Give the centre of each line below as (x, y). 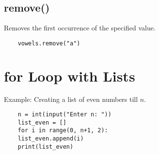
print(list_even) (46, 147)
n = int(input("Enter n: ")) (64, 115)
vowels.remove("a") (49, 43)
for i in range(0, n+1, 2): (63, 131)
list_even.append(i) (51, 139)
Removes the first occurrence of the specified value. (80, 28)
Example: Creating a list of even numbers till (71, 99)
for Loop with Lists (70, 76)
